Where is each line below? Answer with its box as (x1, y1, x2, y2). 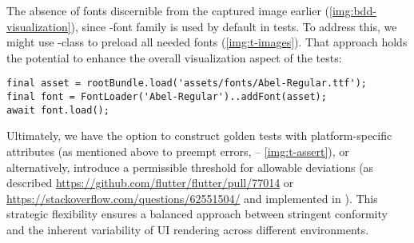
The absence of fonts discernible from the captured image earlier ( (6, 2, 330, 18)
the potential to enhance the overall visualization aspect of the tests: (6, 49, 342, 66)
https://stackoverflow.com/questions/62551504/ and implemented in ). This (6, 189, 378, 206)
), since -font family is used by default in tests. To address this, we (70, 18, 397, 34)
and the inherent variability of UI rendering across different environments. (6, 221, 369, 237)
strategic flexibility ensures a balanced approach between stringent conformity (6, 205, 388, 222)
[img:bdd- (329, 2, 376, 18)
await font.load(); (6, 104, 109, 116)
